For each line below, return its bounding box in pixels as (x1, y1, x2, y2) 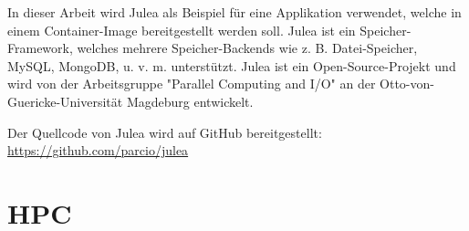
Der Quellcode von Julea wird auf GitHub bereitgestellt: (7, 122, 322, 142)
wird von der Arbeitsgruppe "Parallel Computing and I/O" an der (7, 74, 376, 93)
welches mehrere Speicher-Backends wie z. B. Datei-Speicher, (77, 38, 418, 58)
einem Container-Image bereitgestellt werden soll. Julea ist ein (7, 20, 356, 39)
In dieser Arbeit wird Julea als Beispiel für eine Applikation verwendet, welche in (7, 3, 462, 21)
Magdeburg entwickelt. (126, 91, 254, 110)
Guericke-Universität (7, 91, 123, 110)
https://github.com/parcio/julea (7, 141, 189, 160)
